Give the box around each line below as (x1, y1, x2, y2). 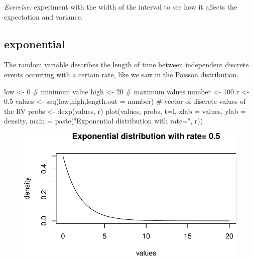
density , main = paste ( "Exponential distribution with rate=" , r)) (4, 115, 203, 126)
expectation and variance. (4, 11, 83, 22)
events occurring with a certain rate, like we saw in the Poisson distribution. (4, 69, 239, 79)
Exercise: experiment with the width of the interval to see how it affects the (4, 2, 237, 12)
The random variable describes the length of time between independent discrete (4, 59, 249, 70)
